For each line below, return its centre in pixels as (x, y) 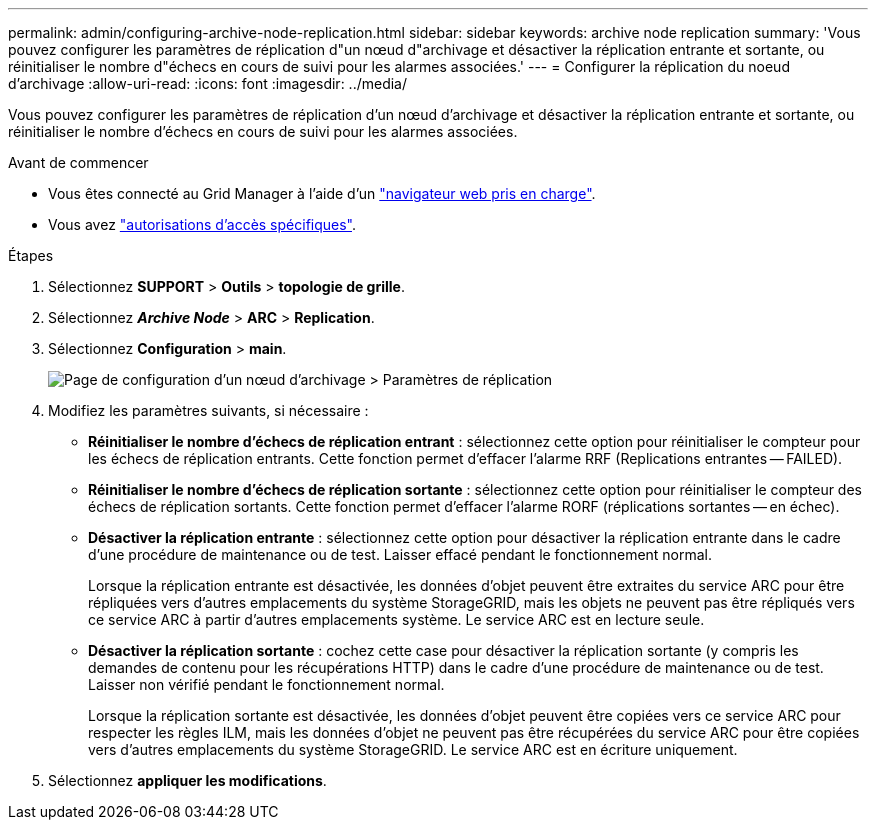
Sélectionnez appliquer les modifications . (187, 780)
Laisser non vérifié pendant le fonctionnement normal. (266, 684)
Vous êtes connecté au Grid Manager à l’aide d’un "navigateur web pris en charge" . (322, 193)
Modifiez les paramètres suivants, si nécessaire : (208, 410)
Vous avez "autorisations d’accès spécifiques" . (202, 224)
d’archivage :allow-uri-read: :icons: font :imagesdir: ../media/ (208, 83)
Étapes (31, 255)
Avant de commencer (78, 162)
